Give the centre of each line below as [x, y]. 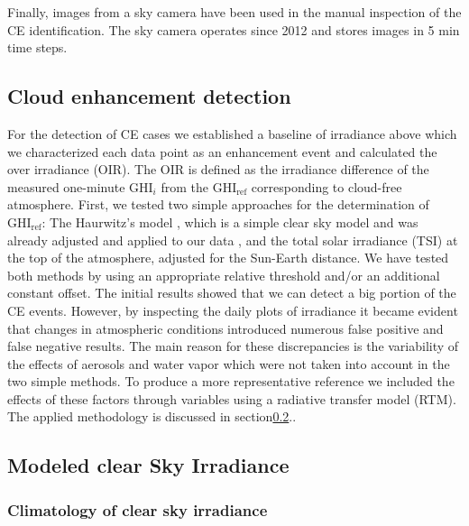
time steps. [37, 47]
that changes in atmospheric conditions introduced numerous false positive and [225, 328]
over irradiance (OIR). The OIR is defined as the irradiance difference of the [218, 169]
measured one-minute [66, 186]
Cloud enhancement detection [149, 96]
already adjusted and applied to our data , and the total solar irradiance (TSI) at [233, 240]
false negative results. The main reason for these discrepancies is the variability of [233, 346]
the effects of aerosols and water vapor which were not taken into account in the [229, 363]
